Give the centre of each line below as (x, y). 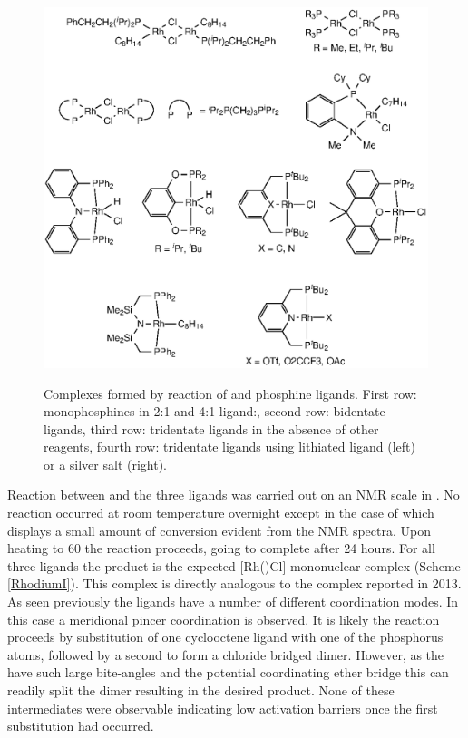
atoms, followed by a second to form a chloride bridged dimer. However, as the (226, 654)
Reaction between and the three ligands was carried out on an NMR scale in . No (234, 495)
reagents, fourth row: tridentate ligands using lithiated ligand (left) (229, 447)
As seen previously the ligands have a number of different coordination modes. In (233, 602)
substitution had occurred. (81, 726)
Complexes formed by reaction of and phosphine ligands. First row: (230, 393)
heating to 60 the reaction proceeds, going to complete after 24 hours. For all (221, 548)
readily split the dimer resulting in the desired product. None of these (201, 690)
